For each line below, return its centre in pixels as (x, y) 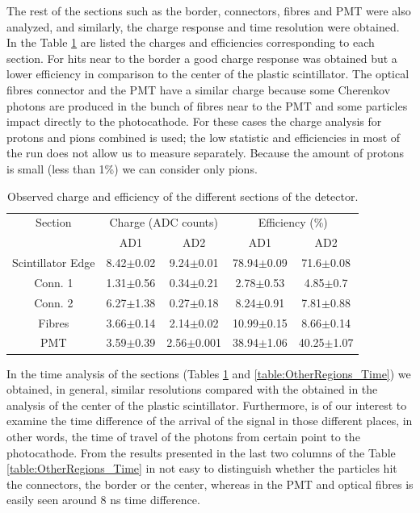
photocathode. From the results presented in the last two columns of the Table (201, 452)
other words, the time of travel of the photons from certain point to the (183, 436)
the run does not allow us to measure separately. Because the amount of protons (205, 153)
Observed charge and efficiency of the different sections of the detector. (183, 196)
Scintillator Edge (54, 263)
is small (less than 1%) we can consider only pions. (132, 168)
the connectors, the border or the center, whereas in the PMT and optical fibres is (210, 484)
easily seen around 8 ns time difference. (103, 500)
